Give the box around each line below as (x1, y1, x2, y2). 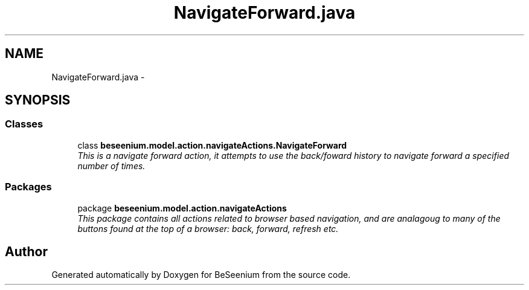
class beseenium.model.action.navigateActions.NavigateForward (77, 140, 347, 150)
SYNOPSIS (5, 92, 71, 108)
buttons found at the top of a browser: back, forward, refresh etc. (77, 223, 339, 234)
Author (5, 243, 48, 259)
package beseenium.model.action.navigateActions (77, 202, 287, 213)
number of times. (77, 160, 146, 171)
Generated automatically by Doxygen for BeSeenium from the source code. (51, 269, 351, 280)
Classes (5, 118, 43, 130)
